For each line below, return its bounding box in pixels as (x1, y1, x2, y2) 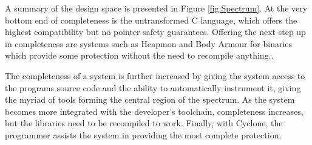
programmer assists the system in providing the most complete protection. (5, 128, 282, 141)
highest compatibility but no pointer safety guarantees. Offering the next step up (5, 25, 306, 38)
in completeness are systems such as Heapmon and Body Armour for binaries (5, 37, 293, 50)
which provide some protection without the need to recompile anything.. (5, 49, 274, 62)
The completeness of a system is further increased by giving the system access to (5, 69, 305, 82)
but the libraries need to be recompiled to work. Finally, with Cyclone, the (5, 117, 283, 129)
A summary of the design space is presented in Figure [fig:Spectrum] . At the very (5, 2, 308, 14)
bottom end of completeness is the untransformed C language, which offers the (5, 13, 297, 26)
